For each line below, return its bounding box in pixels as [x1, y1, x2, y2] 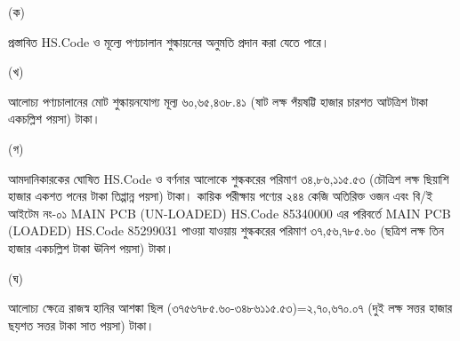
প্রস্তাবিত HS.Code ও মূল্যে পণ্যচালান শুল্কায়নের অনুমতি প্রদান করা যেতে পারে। [8, 32, 330, 51]
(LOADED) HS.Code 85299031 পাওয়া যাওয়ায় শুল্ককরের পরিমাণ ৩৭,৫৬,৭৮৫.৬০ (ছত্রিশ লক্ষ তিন [8, 221, 444, 240]
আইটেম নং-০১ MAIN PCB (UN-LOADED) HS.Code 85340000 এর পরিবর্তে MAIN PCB [8, 203, 451, 222]
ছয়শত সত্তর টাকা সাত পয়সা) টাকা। [8, 315, 155, 334]
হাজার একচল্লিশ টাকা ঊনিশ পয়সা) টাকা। [8, 238, 174, 257]
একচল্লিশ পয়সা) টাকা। [8, 109, 101, 128]
